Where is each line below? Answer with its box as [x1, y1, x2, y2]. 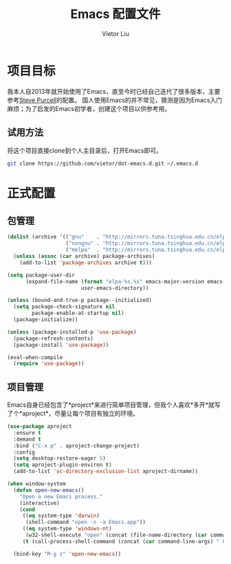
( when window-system [7, 481, 67, 487]
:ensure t [13, 429, 41, 436]
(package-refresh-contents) [13, 335, 94, 342]
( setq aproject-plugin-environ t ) [13, 461, 112, 469]
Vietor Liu [102, 29, 129, 38]
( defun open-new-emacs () [13, 487, 85, 494]
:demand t [13, 436, 41, 443]
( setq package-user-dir [7, 272, 76, 279]
